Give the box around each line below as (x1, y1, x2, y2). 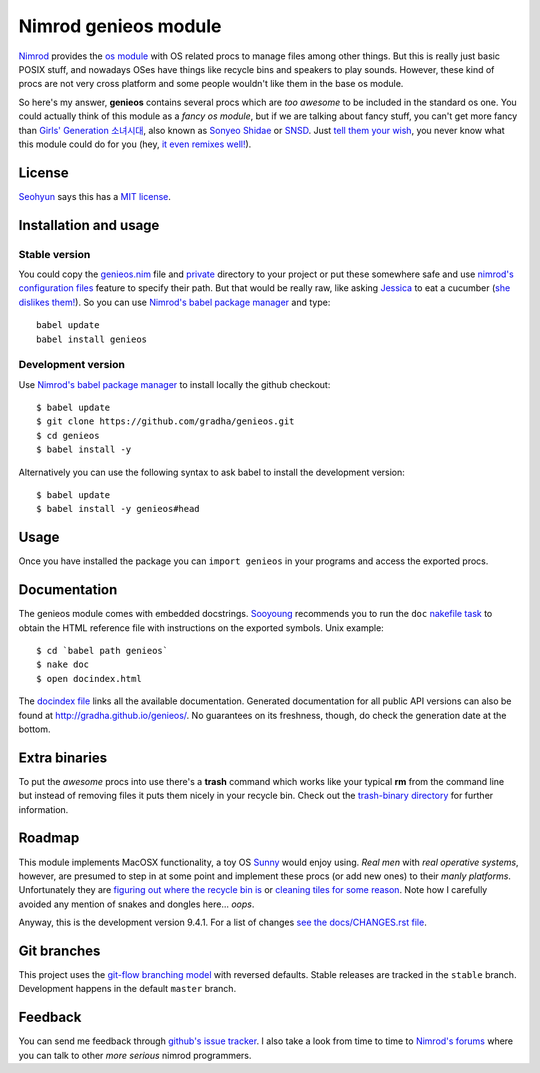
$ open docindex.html (36, 673, 142, 684)
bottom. (18, 723, 51, 735)
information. (18, 803, 69, 815)
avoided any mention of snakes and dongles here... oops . (18, 898, 255, 910)
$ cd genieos (36, 430, 100, 441)
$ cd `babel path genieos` (36, 645, 169, 656)
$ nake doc (36, 659, 90, 670)
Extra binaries (18, 749, 108, 766)
